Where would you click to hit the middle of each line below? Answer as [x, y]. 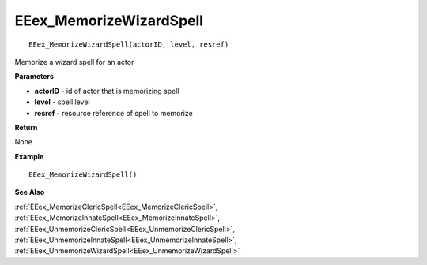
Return [26, 127]
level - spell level [62, 102]
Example [29, 156]
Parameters [34, 77]
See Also [30, 192]
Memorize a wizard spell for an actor [74, 62]
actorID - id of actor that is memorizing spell [107, 91]
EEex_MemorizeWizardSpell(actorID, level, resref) [129, 44]
